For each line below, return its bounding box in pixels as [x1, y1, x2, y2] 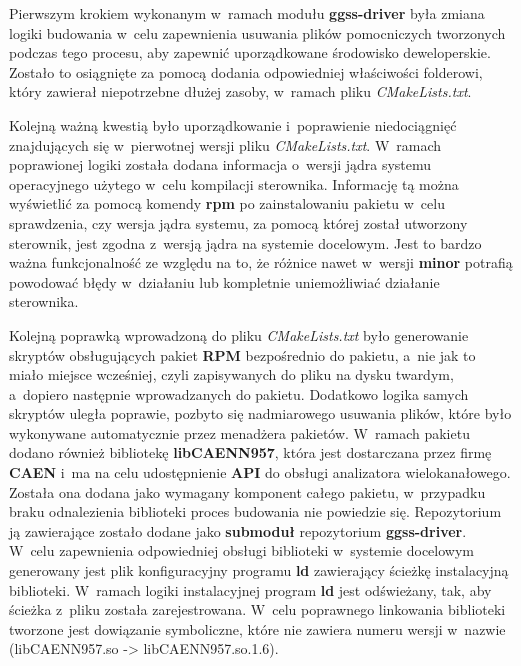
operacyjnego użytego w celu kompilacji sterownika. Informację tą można [9, 173, 459, 194]
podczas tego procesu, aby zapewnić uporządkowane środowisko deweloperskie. [9, 42, 491, 63]
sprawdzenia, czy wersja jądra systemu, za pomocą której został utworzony [9, 212, 468, 233]
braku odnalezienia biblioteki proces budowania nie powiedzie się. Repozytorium [9, 501, 502, 522]
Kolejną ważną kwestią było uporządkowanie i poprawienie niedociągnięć [9, 114, 457, 135]
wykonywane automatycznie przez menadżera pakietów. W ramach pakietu [9, 422, 470, 443]
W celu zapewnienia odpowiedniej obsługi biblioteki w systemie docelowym [9, 540, 474, 561]
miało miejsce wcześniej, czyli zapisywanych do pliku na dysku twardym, [9, 364, 454, 385]
